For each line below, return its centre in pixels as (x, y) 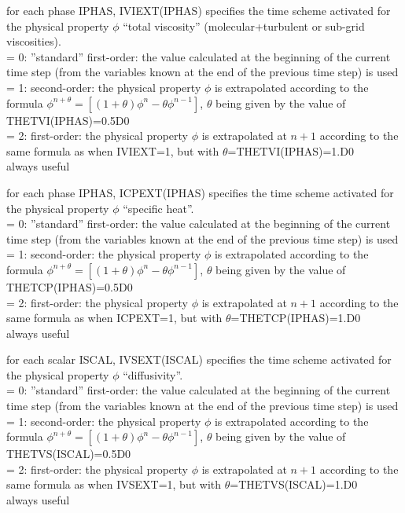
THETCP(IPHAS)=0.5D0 (70, 286)
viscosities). (34, 41)
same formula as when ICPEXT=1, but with (114, 318)
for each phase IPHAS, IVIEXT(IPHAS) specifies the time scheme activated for (199, 10)
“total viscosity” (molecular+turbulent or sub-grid (244, 26)
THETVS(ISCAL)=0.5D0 (69, 454)
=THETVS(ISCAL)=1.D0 (294, 484)
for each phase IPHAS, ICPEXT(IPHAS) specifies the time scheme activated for (200, 192)
